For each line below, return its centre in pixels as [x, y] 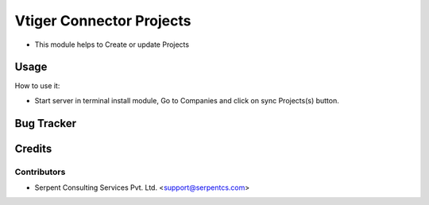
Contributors [40, 172]
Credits [33, 148]
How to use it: [37, 86]
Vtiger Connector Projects [103, 21]
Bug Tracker [46, 123]
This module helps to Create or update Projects [112, 44]
